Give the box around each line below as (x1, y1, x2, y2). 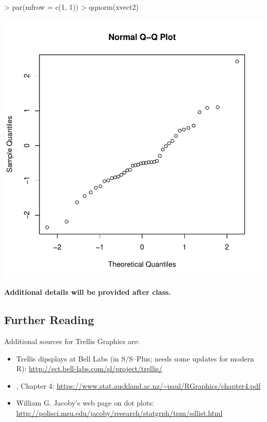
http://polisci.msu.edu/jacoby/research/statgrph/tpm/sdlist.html (16, 407, 223, 418)
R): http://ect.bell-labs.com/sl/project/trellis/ (16, 363, 163, 374)
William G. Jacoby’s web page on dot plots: (16, 397, 154, 408)
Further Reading (4, 312, 94, 328)
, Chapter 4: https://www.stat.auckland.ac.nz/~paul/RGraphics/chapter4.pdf (16, 380, 261, 391)
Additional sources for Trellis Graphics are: (4, 335, 140, 346)
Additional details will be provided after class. (4, 287, 171, 297)
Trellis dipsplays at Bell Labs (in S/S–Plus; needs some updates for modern (16, 353, 254, 364)
